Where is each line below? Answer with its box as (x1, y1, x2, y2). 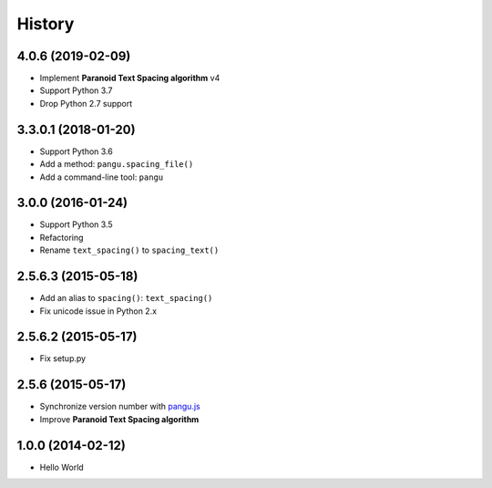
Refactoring (39, 232, 84, 243)
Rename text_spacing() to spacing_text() (39, 244, 220, 255)
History (16, 14, 75, 34)
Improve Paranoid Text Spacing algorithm (39, 413, 200, 424)
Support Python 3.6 (39, 146, 113, 157)
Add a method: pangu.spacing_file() (39, 159, 194, 170)
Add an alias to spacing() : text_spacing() (39, 293, 213, 304)
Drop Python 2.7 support (39, 98, 133, 109)
